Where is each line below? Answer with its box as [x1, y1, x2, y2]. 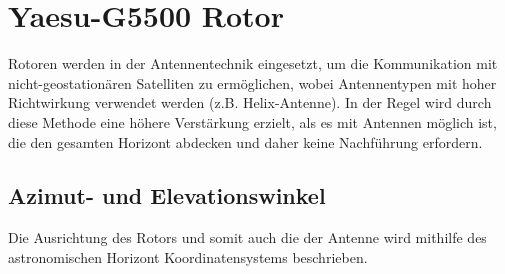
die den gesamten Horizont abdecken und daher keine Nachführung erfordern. [8, 131, 483, 152]
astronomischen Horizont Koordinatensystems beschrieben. [8, 246, 368, 267]
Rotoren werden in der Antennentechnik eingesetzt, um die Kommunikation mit [8, 53, 498, 74]
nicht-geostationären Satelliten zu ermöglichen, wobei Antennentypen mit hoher [8, 72, 497, 93]
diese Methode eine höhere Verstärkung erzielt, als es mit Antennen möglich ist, [8, 111, 497, 132]
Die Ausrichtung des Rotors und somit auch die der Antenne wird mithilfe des [8, 227, 487, 248]
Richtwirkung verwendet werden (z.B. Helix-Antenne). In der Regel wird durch [8, 92, 492, 113]
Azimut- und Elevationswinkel [8, 180, 326, 211]
